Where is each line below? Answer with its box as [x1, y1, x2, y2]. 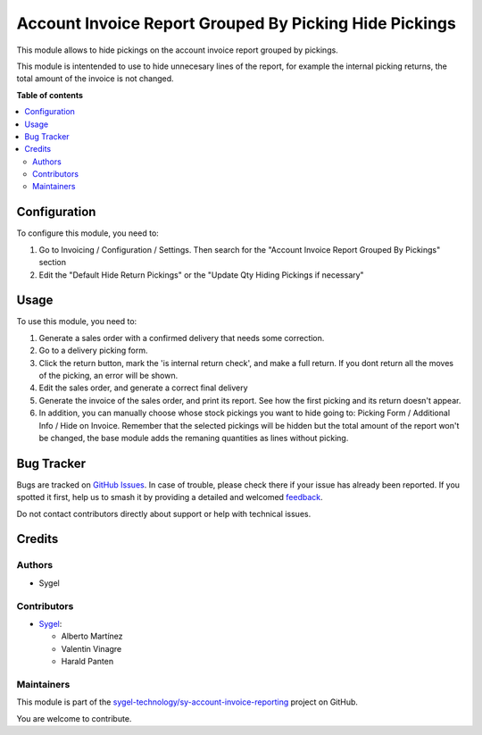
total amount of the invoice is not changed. [16, 73, 174, 84]
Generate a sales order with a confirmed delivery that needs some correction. [38, 332, 325, 343]
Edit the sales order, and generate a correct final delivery [38, 382, 249, 393]
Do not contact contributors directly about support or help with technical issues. [16, 508, 312, 519]
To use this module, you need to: [16, 316, 137, 327]
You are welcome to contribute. [16, 713, 132, 723]
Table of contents [16, 89, 84, 100]
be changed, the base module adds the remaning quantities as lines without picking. [38, 432, 349, 443]
